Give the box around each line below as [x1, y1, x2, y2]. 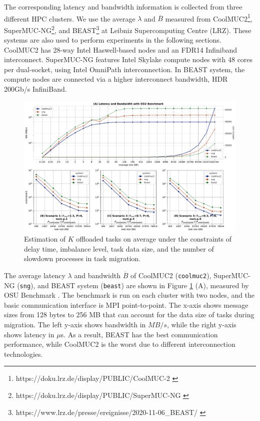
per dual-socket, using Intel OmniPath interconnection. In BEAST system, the [4, 64, 245, 74]
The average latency [4, 270, 65, 280]
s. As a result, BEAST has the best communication [60, 329, 218, 339]
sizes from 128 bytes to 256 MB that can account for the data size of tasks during [4, 309, 254, 320]
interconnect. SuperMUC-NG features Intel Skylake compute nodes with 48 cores [4, 54, 253, 65]
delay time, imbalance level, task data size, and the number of [24, 243, 214, 254]
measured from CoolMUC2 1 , [165, 12, 252, 24]
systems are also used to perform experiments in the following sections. [4, 35, 221, 45]
